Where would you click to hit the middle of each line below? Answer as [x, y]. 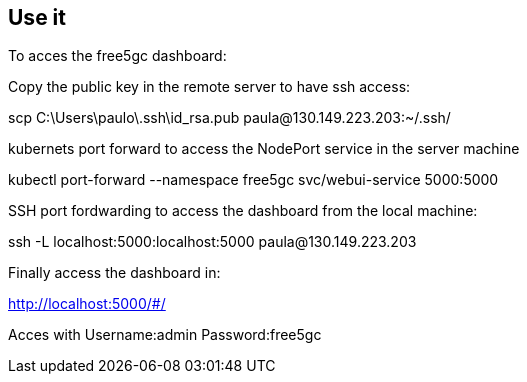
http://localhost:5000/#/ [87, 304]
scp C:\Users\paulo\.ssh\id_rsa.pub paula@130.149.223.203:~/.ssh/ [229, 118]
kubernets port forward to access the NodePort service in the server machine [264, 149]
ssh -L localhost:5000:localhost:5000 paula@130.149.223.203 [212, 242]
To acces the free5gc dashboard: [117, 56]
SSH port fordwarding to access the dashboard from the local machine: [243, 211]
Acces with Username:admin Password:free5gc [165, 335]
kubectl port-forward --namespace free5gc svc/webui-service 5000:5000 [253, 180]
